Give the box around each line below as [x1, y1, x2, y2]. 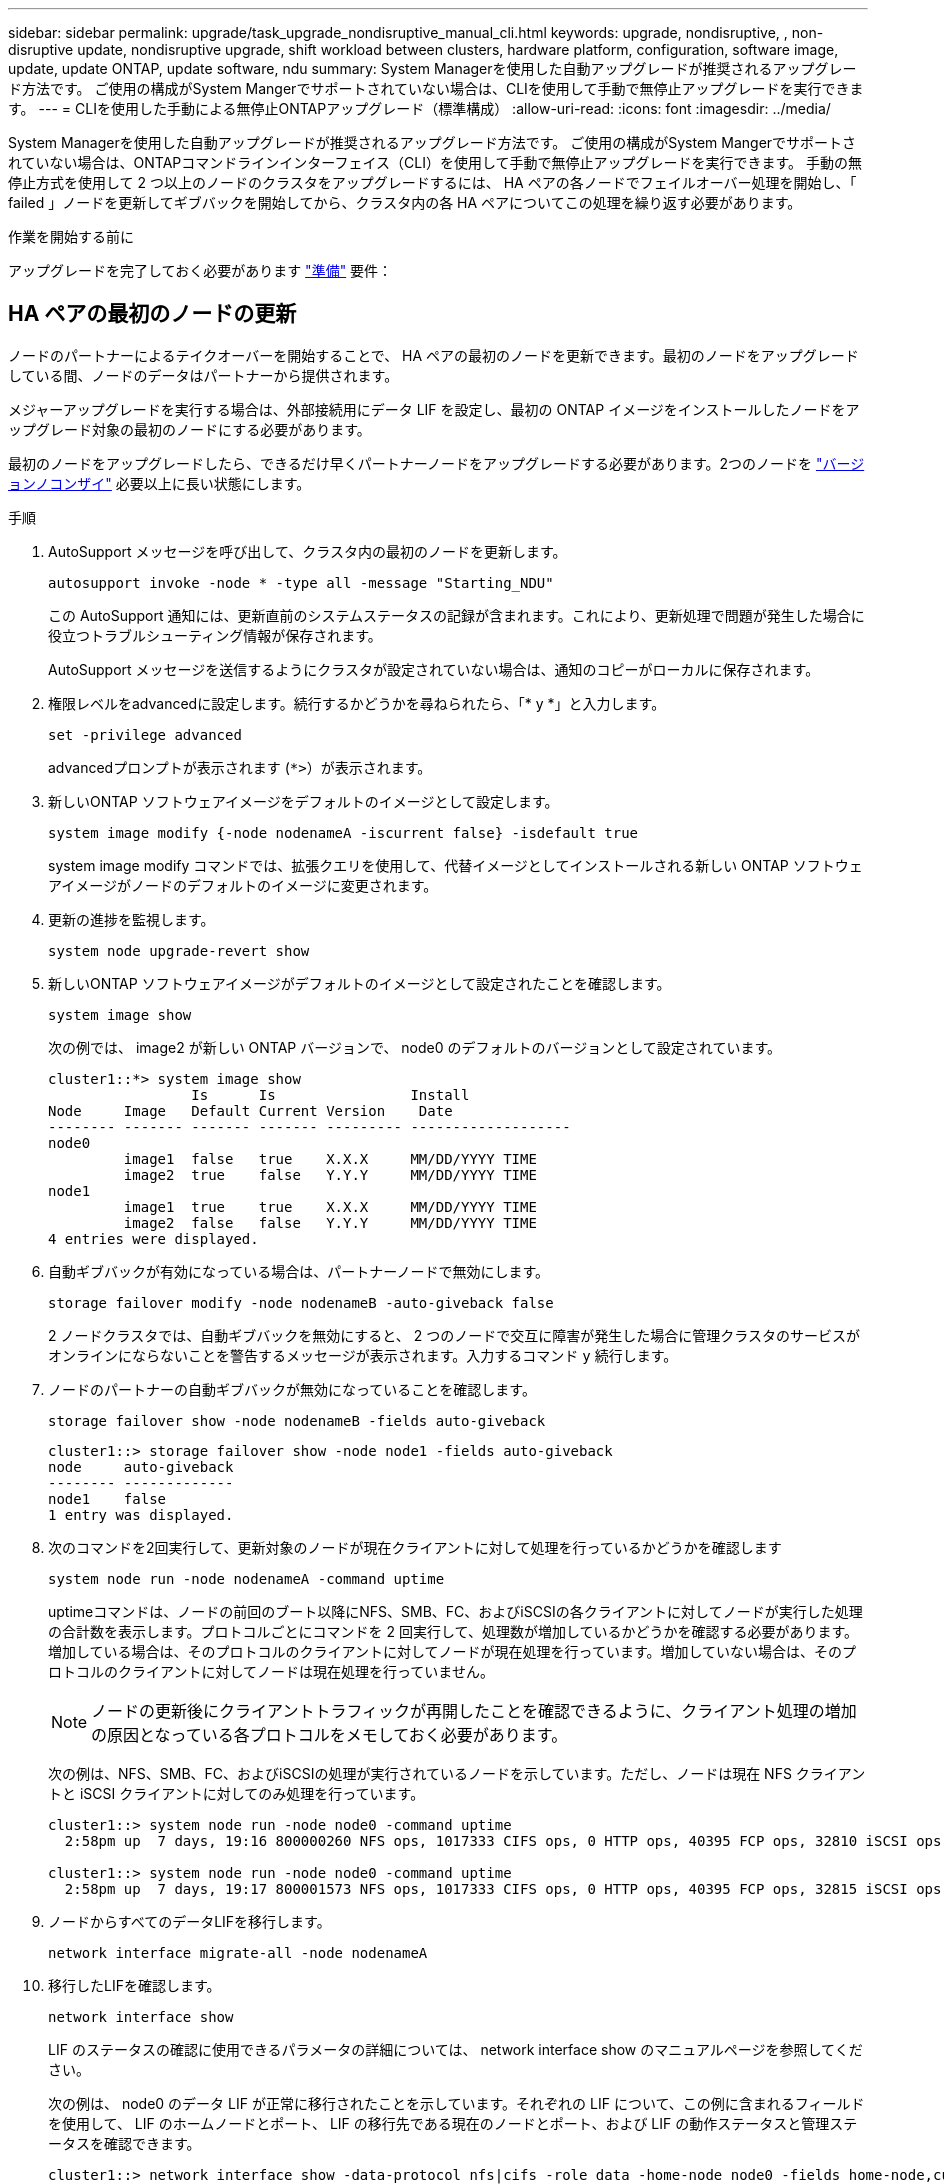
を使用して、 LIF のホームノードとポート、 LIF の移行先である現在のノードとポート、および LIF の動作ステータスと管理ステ [48, 2114, 858, 2132]
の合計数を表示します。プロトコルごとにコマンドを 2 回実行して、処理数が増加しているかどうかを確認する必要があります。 [48, 1622, 859, 1640]
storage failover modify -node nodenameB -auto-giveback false [48, 1294, 554, 1311]
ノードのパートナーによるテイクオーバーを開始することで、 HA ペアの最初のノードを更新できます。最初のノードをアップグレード [8, 346, 859, 364]
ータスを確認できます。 [48, 2134, 201, 2152]
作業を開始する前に [8, 228, 134, 245]
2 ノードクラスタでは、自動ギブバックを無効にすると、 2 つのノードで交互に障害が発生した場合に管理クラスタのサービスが [48, 1326, 860, 1344]
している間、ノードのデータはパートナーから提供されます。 [8, 366, 399, 384]
